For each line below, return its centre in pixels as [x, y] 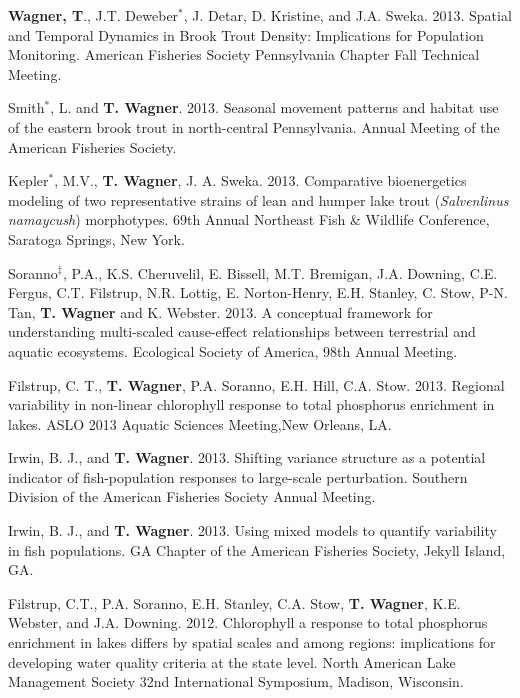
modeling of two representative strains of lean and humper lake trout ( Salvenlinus [258, 199]
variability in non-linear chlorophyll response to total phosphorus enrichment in [251, 404]
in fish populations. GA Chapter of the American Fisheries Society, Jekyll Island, [257, 549]
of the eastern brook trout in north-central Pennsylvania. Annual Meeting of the [254, 126]
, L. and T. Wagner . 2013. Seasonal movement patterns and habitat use [274, 107]
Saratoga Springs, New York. [96, 238]
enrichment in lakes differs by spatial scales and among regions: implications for [252, 642]
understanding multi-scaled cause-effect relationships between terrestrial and [242, 331]
